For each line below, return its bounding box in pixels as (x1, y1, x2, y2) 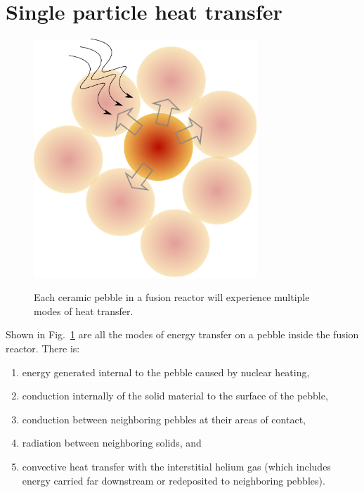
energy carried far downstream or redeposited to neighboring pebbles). (22, 473, 325, 487)
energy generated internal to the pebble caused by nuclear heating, (22, 364, 310, 379)
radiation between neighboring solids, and (22, 435, 202, 450)
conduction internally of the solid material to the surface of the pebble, (22, 388, 328, 403)
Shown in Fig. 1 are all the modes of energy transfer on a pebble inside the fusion (6, 327, 359, 342)
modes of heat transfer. (34, 303, 134, 318)
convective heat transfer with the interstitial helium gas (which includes (22, 459, 331, 474)
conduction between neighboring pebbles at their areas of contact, (22, 411, 306, 426)
